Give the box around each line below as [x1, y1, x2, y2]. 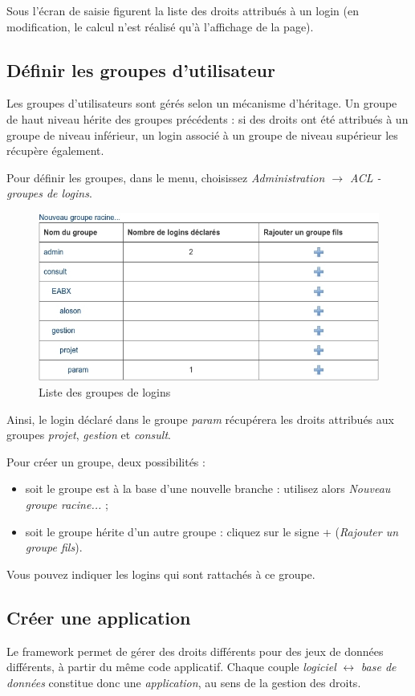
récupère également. [6, 142, 104, 159]
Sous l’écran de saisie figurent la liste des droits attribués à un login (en [6, 2, 359, 18]
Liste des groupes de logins [39, 383, 171, 400]
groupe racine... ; [25, 495, 108, 512]
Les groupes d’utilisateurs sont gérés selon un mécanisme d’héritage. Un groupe [6, 95, 397, 112]
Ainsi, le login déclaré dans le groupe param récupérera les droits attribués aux [6, 410, 394, 427]
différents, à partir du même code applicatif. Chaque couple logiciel [6, 658, 336, 675]
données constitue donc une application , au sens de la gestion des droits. [6, 674, 361, 690]
